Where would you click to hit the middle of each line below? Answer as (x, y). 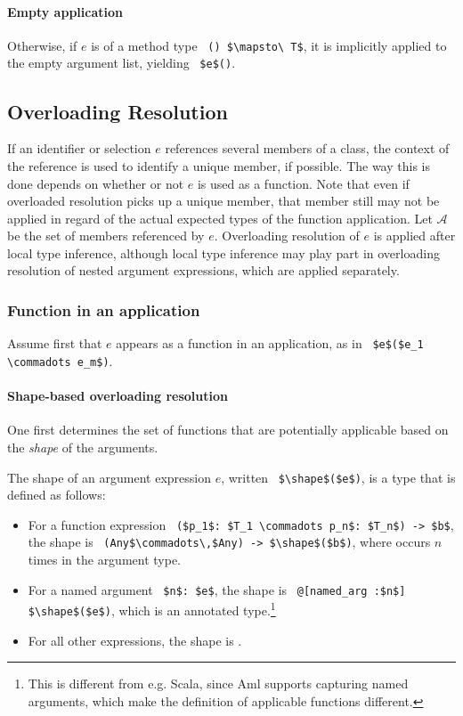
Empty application (65, 11)
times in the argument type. (105, 560)
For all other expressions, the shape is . (135, 640)
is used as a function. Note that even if (303, 183)
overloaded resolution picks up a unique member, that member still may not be (223, 201)
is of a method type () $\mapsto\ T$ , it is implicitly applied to (269, 45)
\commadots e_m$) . (60, 360)
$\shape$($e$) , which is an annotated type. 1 (152, 609)
